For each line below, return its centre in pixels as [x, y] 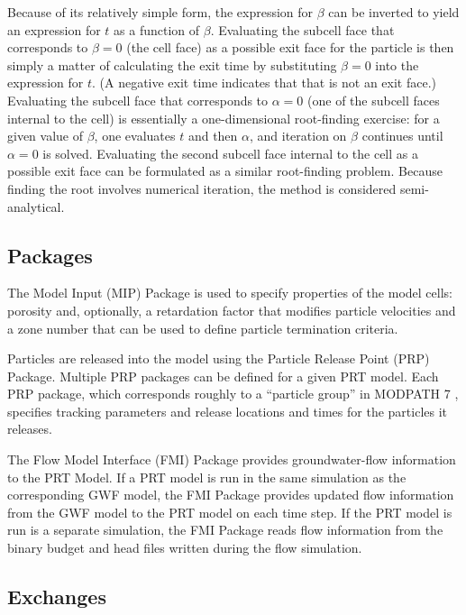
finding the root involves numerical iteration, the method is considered [202, 188]
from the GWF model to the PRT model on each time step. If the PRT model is [230, 512]
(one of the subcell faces [374, 100]
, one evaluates [135, 136]
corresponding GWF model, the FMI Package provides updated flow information [231, 495]
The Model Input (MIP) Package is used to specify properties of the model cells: [230, 293]
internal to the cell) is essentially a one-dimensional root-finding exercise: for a [224, 118]
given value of [45, 136]
